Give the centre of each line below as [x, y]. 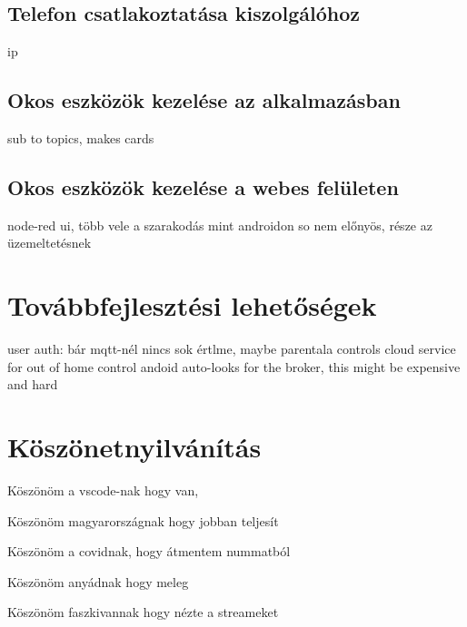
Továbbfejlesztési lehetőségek [192, 305]
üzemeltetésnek [50, 243]
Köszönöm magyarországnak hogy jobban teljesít [143, 520]
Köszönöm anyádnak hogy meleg [98, 581]
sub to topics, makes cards [81, 138]
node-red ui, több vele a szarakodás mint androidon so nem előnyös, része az [220, 225]
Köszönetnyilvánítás [134, 447]
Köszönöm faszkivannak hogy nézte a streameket [143, 612]
